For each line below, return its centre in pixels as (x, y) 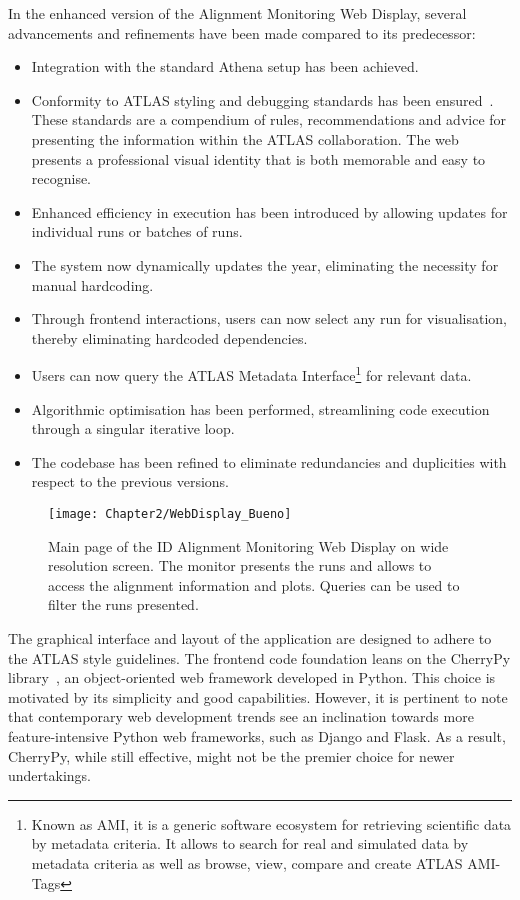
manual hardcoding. (92, 284)
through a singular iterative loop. (133, 428)
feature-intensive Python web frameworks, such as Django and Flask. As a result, (257, 735)
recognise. (61, 178)
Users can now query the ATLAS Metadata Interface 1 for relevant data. (251, 373)
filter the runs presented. (123, 604)
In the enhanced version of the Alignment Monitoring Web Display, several (237, 13)
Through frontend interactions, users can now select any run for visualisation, (269, 318)
